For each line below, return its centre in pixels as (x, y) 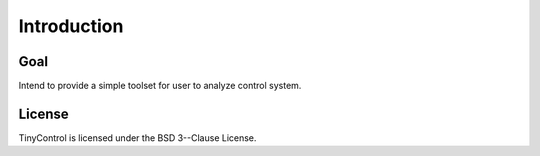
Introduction (71, 26)
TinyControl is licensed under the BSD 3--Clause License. (137, 137)
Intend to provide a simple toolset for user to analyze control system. (160, 86)
